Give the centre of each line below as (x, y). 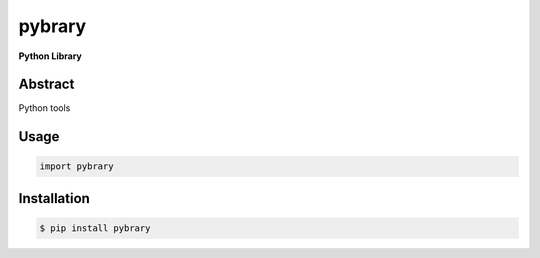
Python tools (44, 108)
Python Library (50, 56)
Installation (54, 198)
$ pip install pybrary (95, 228)
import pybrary (76, 166)
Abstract (46, 84)
